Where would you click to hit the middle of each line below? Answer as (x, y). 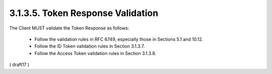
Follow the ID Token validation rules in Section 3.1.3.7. (90, 46)
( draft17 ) (19, 64)
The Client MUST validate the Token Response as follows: (69, 28)
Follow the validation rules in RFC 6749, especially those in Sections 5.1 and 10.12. (119, 39)
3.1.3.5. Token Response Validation (84, 13)
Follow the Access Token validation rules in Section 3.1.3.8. (95, 53)
